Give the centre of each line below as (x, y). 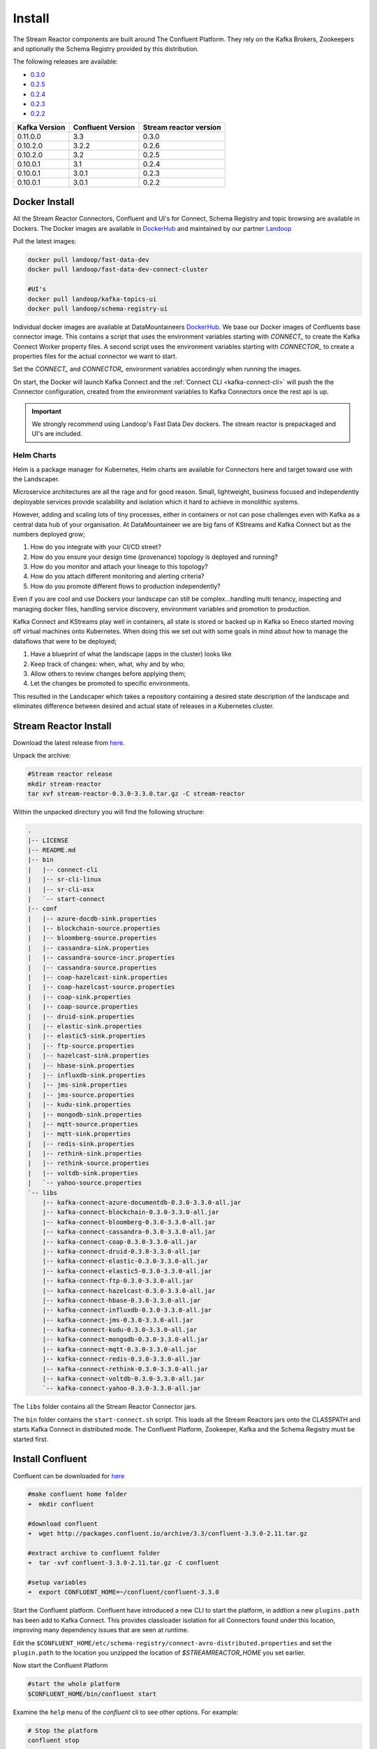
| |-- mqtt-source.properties (83, 1124)
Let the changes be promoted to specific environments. (110, 684)
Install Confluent (50, 1459)
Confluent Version (104, 127)
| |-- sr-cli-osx (61, 889)
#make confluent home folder (77, 1494)
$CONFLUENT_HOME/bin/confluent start (92, 1694)
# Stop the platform (62, 1730)
